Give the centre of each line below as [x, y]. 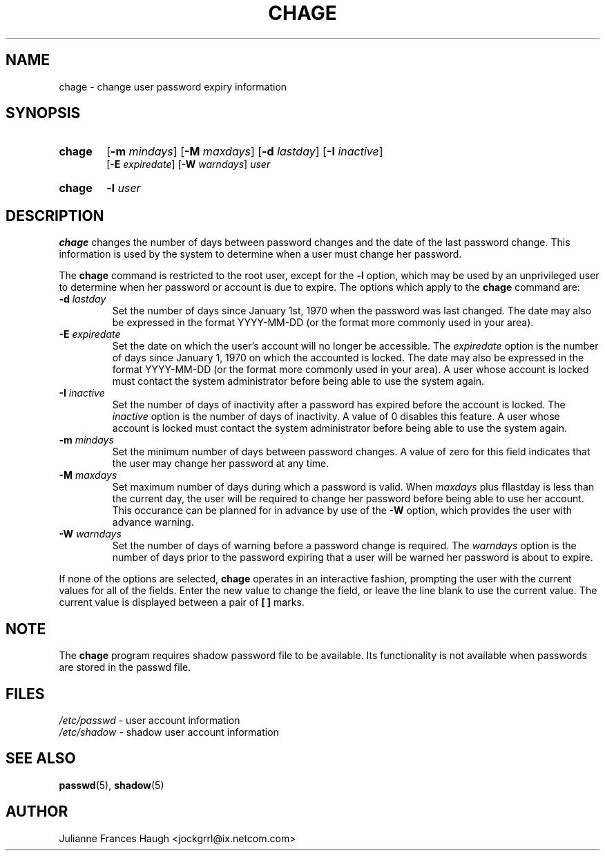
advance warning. [153, 522]
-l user [124, 188]
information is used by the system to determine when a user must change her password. [260, 254]
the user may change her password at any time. [221, 464]
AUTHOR [37, 812]
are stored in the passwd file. [125, 667]
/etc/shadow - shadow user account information [169, 732]
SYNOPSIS [43, 113]
